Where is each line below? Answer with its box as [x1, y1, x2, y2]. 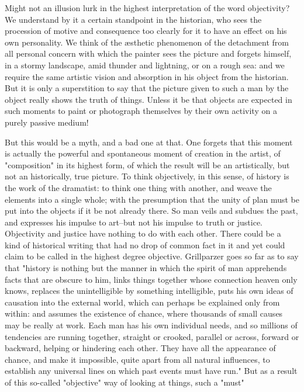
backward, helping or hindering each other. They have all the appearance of [5, 342, 276, 354]
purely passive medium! [5, 116, 89, 128]
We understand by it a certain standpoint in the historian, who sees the [5, 13, 262, 25]
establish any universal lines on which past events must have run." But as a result [5, 365, 298, 377]
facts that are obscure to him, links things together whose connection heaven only [5, 273, 298, 285]
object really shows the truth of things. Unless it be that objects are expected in [5, 93, 292, 105]
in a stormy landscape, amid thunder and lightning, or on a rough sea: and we [5, 58, 285, 71]
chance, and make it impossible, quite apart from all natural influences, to [5, 353, 270, 365]
